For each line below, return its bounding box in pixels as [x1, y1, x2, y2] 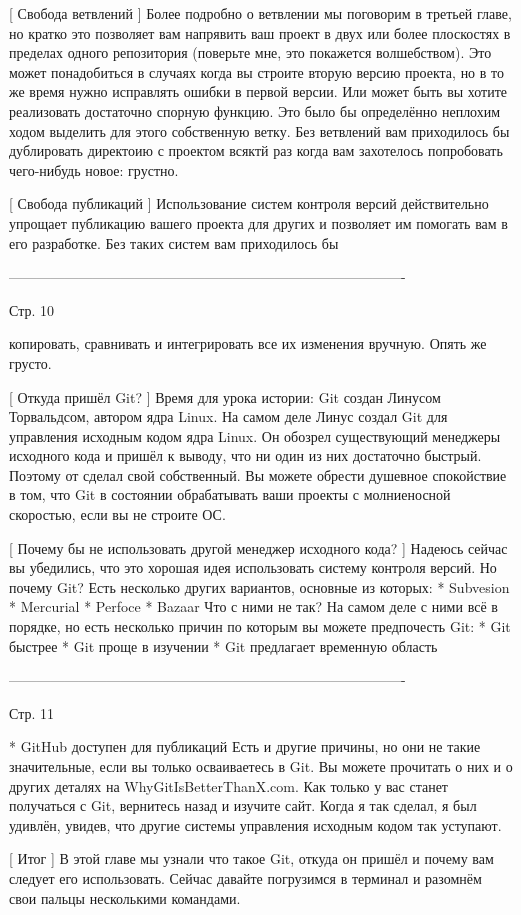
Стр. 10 [9, 299, 54, 320]
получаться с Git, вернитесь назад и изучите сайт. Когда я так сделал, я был [9, 795, 477, 816]
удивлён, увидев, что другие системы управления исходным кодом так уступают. [9, 814, 502, 835]
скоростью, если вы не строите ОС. [9, 504, 226, 525]
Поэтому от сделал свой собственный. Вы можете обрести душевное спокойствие [9, 464, 507, 485]
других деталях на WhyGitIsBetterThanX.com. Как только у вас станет [9, 775, 448, 796]
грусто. [9, 352, 52, 373]
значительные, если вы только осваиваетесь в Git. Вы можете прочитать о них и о [9, 756, 513, 776]
